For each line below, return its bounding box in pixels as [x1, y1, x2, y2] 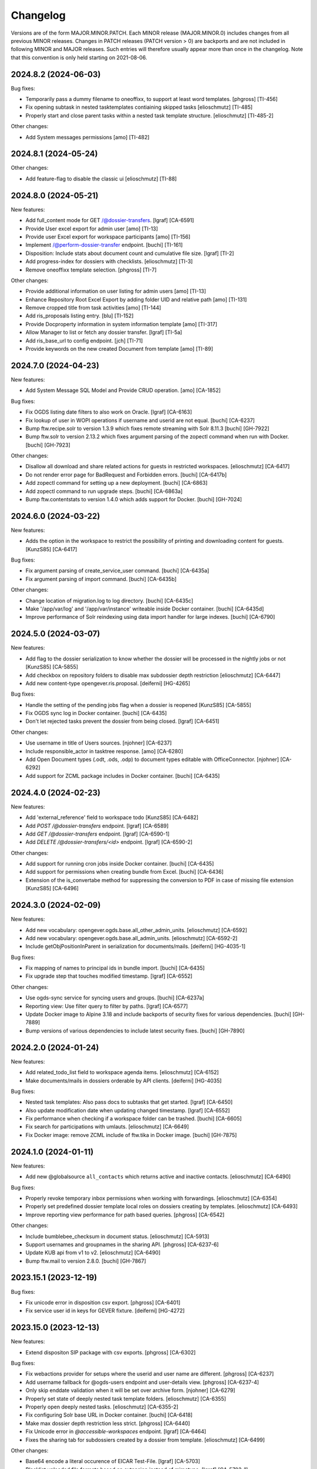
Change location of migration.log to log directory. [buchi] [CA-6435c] [25, 597, 194, 604]
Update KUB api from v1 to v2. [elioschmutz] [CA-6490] [25, 1249, 161, 1256]
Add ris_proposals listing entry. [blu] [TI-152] [25, 312, 134, 320]
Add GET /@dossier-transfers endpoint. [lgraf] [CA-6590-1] [25, 830, 170, 837]
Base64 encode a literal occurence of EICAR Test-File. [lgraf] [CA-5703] [25, 1458, 201, 1465]
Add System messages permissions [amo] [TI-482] [25, 133, 150, 140]
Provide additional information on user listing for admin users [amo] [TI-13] [25, 288, 207, 295]
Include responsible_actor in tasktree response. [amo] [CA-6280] [25, 747, 183, 754]
